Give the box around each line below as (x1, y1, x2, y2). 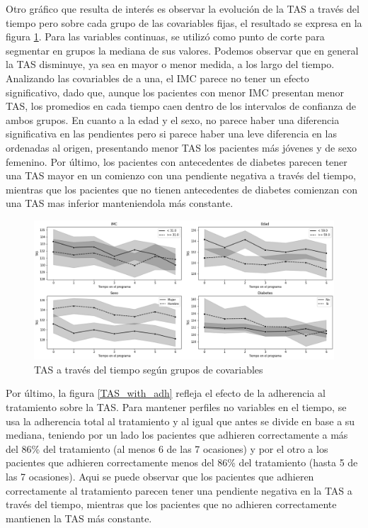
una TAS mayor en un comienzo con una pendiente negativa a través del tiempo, (6, 168, 356, 183)
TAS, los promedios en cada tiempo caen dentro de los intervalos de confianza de (6, 99, 357, 113)
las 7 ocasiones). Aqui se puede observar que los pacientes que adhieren (6, 468, 314, 483)
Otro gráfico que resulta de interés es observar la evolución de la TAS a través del (6, 1, 360, 16)
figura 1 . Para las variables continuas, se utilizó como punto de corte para (6, 29, 325, 44)
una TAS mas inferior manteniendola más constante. (6, 196, 234, 210)
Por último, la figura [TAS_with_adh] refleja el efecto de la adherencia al (6, 386, 326, 400)
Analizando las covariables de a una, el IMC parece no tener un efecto (6, 70, 309, 85)
